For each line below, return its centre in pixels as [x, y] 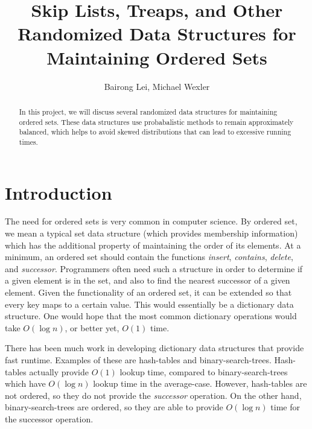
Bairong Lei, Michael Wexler [157, 86]
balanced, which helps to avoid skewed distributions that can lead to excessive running [155, 132]
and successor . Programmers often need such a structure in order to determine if [154, 268]
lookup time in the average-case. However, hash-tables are [200, 383]
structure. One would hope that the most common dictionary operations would [151, 316]
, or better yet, [92, 327]
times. [28, 141]
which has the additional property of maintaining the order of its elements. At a [153, 245]
